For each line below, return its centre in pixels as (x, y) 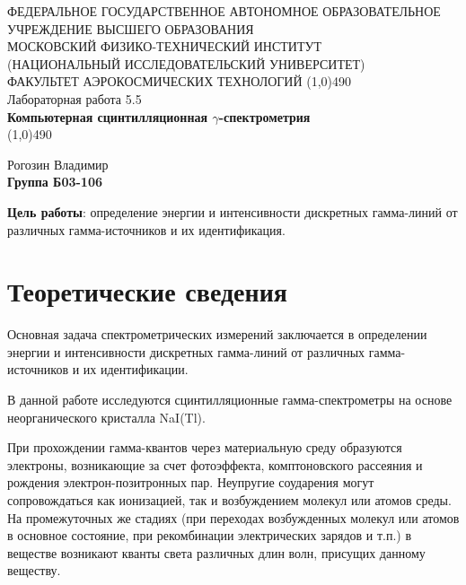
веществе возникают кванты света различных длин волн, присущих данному (216, 552)
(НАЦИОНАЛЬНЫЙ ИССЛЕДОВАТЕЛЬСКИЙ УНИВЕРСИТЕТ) (186, 63)
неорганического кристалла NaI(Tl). (106, 417)
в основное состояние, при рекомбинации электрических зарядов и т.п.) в (210, 535)
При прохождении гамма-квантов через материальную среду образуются (205, 447)
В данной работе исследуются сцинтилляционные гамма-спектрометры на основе (230, 400)
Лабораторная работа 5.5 (75, 98)
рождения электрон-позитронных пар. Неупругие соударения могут (191, 482)
